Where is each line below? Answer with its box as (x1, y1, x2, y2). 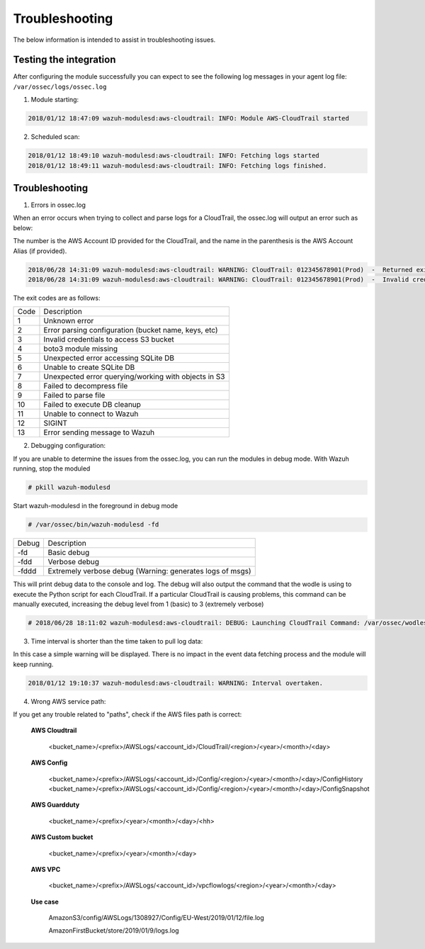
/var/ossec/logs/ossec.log (13, 82, 107, 91)
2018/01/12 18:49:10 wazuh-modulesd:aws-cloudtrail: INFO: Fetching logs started (28, 152, 320, 159)
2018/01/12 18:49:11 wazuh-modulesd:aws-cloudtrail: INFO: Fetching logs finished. (28, 162, 327, 169)
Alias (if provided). (13, 247, 67, 255)
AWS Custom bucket (30, 833, 93, 841)
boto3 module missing (43, 344, 118, 354)
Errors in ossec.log (30, 201, 86, 209)
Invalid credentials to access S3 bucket (43, 335, 174, 344)
